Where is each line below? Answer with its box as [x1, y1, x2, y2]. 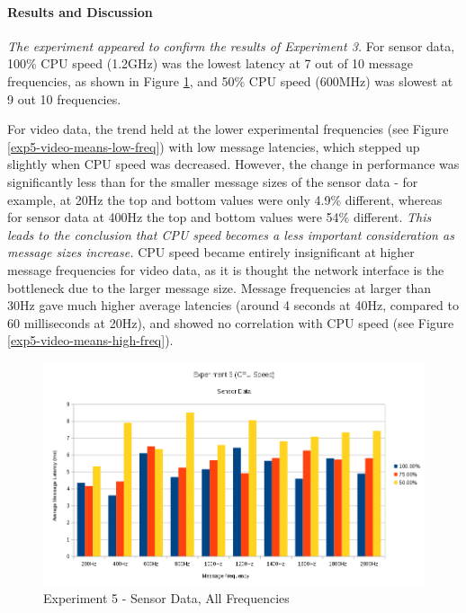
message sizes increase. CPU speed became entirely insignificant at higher [7, 243, 415, 262]
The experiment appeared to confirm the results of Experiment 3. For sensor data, [7, 36, 455, 55]
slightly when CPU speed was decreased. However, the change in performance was [7, 155, 460, 173]
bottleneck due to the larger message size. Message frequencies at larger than [7, 278, 432, 297]
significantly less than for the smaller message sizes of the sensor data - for [7, 172, 418, 191]
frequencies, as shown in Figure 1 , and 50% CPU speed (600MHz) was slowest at [7, 71, 453, 90]
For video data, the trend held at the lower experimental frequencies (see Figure [7, 120, 449, 138]
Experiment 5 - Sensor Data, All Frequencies [43, 589, 290, 608]
